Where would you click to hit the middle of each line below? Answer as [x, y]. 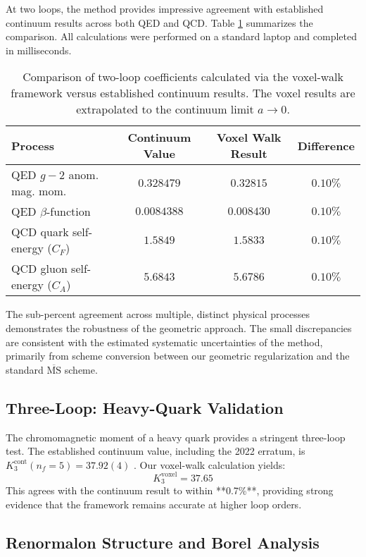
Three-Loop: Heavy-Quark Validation [145, 407]
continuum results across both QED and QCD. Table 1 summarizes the [159, 22]
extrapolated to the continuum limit [165, 109]
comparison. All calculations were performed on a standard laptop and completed [181, 36]
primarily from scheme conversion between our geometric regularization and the [178, 356]
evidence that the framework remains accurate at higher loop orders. [154, 504]
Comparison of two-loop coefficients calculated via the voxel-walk [183, 77]
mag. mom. [39, 191]
